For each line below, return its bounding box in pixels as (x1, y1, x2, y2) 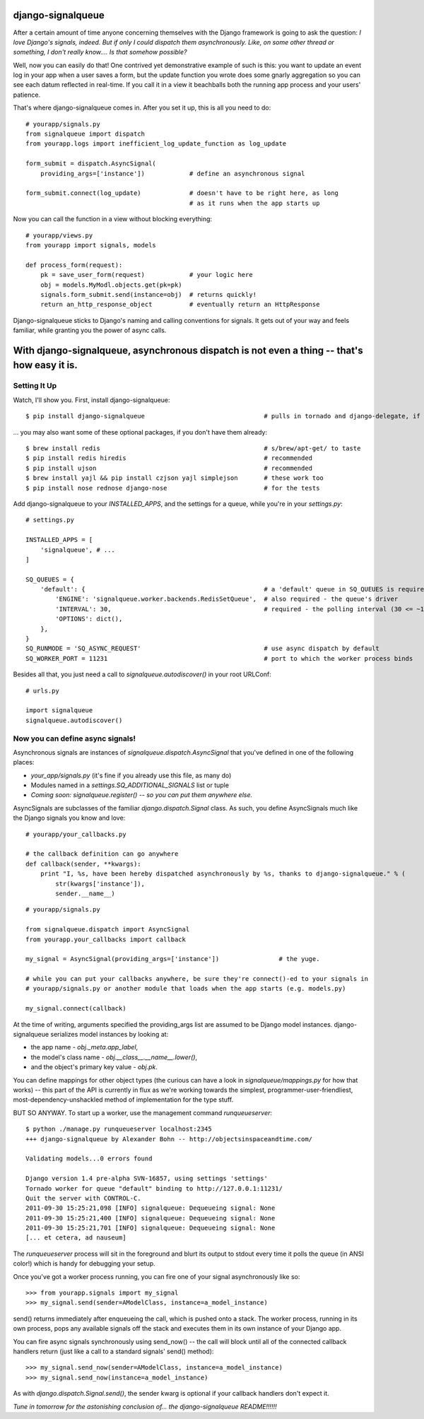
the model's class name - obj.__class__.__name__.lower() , (30, 1053, 198, 1061)
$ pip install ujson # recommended (25, 464, 313, 472)
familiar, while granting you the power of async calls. (13, 326, 167, 335)
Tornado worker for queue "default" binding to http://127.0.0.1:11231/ (25, 1184, 283, 1192)
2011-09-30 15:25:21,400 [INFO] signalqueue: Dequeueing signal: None (25, 1214, 276, 1222)
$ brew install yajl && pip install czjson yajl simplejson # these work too (25, 474, 324, 482)
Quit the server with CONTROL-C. (25, 1194, 141, 1202)
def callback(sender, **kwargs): (25, 859, 141, 868)
